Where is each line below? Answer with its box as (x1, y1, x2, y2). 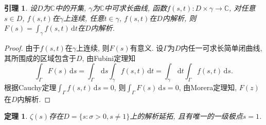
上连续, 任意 (63, 12, 104, 23)
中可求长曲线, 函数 (104, 3, 167, 13)
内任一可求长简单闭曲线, (181, 42, 262, 53)
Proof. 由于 (4, 42, 40, 53)
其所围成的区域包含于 (4, 52, 76, 63)
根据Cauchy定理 (4, 81, 57, 92)
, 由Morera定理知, (179, 81, 237, 92)
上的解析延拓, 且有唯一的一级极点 (130, 111, 243, 121)
